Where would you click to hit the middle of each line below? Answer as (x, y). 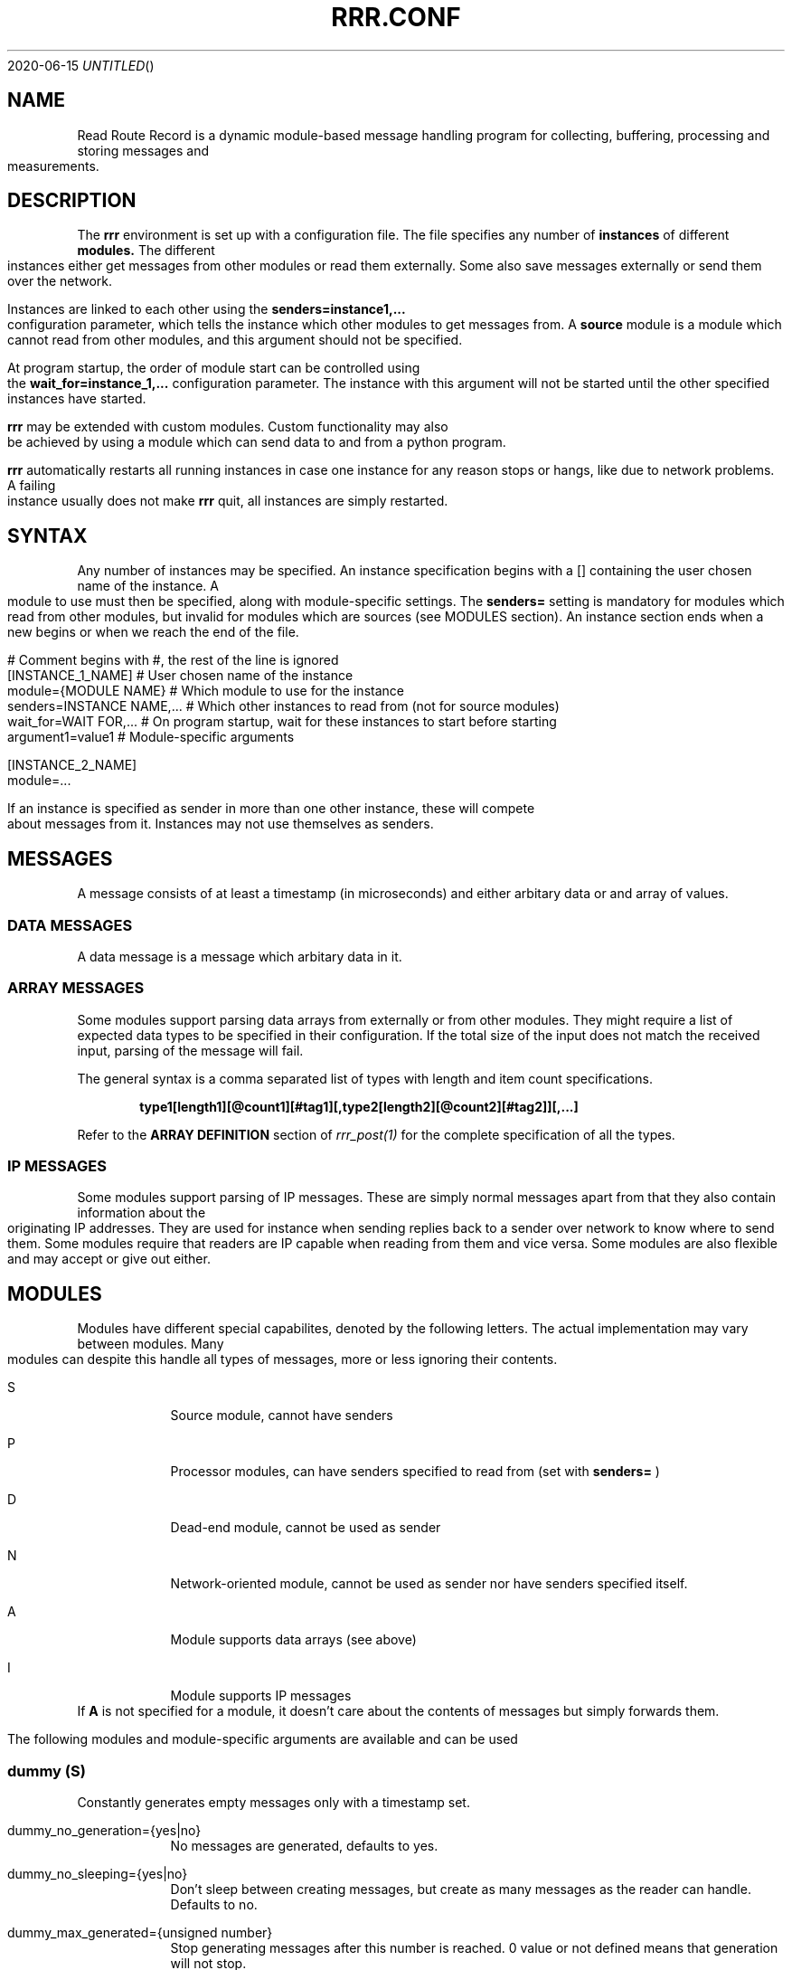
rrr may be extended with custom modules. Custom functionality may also (228, 427)
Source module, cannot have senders (282, 1416)
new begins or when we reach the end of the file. (153, 632)
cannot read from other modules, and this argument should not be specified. (235, 340)
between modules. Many (151, 1344)
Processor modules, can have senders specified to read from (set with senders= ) (415, 1472)
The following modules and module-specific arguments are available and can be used (263, 1739)
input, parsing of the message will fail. (190, 1050)
